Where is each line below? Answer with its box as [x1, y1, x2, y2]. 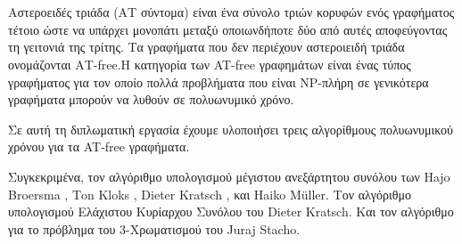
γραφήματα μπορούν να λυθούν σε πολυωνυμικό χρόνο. [8, 90, 294, 109]
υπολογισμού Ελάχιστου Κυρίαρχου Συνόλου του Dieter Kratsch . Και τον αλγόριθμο [8, 202, 454, 221]
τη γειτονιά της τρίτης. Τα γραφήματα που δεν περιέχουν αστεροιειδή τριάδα [8, 37, 405, 56]
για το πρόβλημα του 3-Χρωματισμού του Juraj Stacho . [8, 219, 301, 238]
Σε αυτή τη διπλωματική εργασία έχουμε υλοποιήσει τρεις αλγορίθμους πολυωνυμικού [8, 119, 453, 138]
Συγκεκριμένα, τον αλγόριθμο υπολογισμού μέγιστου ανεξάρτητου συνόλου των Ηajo [8, 167, 450, 185]
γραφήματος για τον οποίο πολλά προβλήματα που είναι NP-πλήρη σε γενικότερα [8, 72, 429, 91]
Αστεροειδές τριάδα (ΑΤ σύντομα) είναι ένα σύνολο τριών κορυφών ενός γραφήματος [8, 3, 455, 21]
